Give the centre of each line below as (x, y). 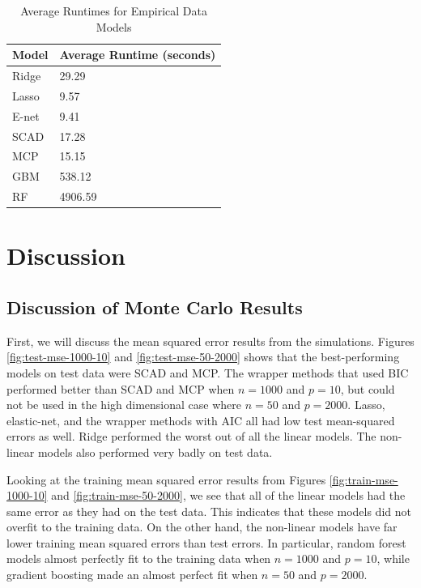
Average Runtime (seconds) (138, 55)
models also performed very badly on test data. (155, 452)
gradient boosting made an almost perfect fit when (132, 575)
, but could (368, 388)
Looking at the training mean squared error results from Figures (166, 479)
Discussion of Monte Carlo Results (155, 307)
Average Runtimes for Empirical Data (114, 11)
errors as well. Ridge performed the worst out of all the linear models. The (191, 436)
